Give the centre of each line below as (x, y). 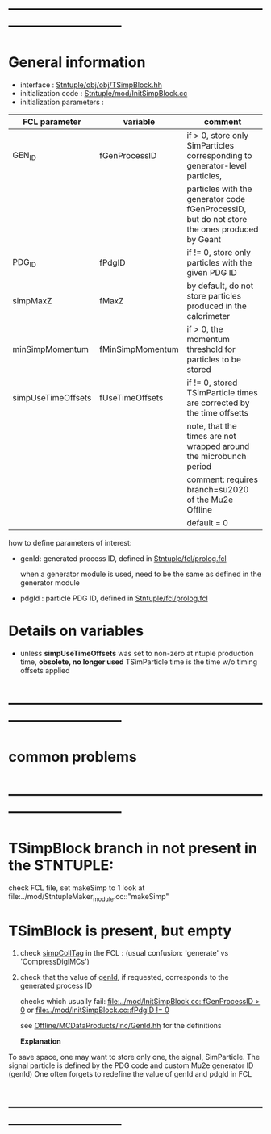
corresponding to (219, 156)
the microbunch (217, 457)
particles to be (214, 360)
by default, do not (220, 286)
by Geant (204, 240)
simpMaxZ (32, 301)
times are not (211, 437)
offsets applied (45, 671)
